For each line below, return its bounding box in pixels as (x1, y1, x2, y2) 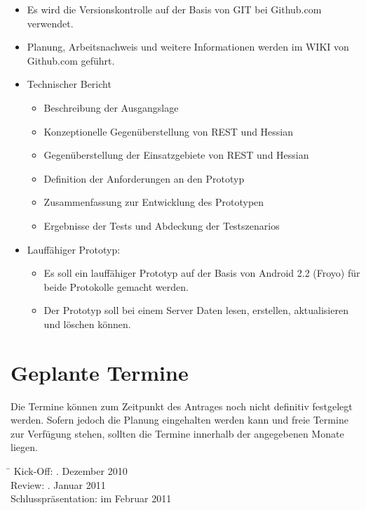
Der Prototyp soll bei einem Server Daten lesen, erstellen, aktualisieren (43, 303, 348, 318)
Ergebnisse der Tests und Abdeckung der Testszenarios (43, 218, 280, 233)
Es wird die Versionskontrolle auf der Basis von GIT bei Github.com (27, 2, 322, 16)
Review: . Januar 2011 (11, 477, 106, 492)
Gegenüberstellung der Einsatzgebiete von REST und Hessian (43, 148, 309, 162)
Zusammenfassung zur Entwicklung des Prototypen (43, 195, 264, 209)
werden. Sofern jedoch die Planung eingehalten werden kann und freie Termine (11, 412, 348, 427)
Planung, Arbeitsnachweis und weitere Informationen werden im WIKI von (27, 39, 349, 54)
